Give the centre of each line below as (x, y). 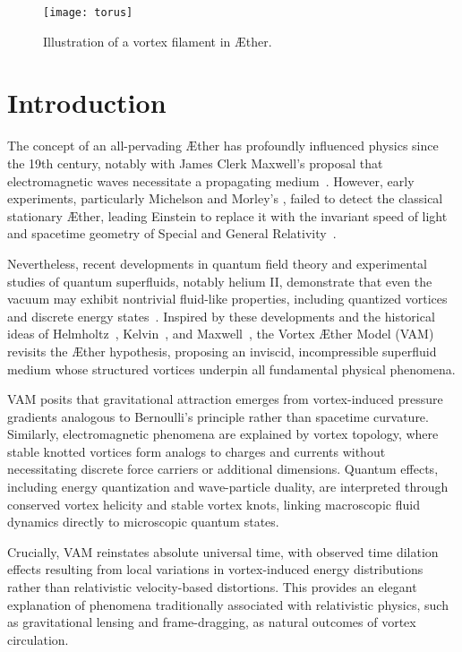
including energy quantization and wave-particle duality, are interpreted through (228, 487)
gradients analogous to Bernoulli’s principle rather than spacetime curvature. (218, 416)
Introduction (87, 103)
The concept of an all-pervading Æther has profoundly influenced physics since (223, 146)
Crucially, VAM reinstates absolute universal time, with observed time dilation (223, 551)
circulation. (38, 639)
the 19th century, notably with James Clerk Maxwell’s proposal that (195, 163)
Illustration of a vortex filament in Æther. (158, 41)
